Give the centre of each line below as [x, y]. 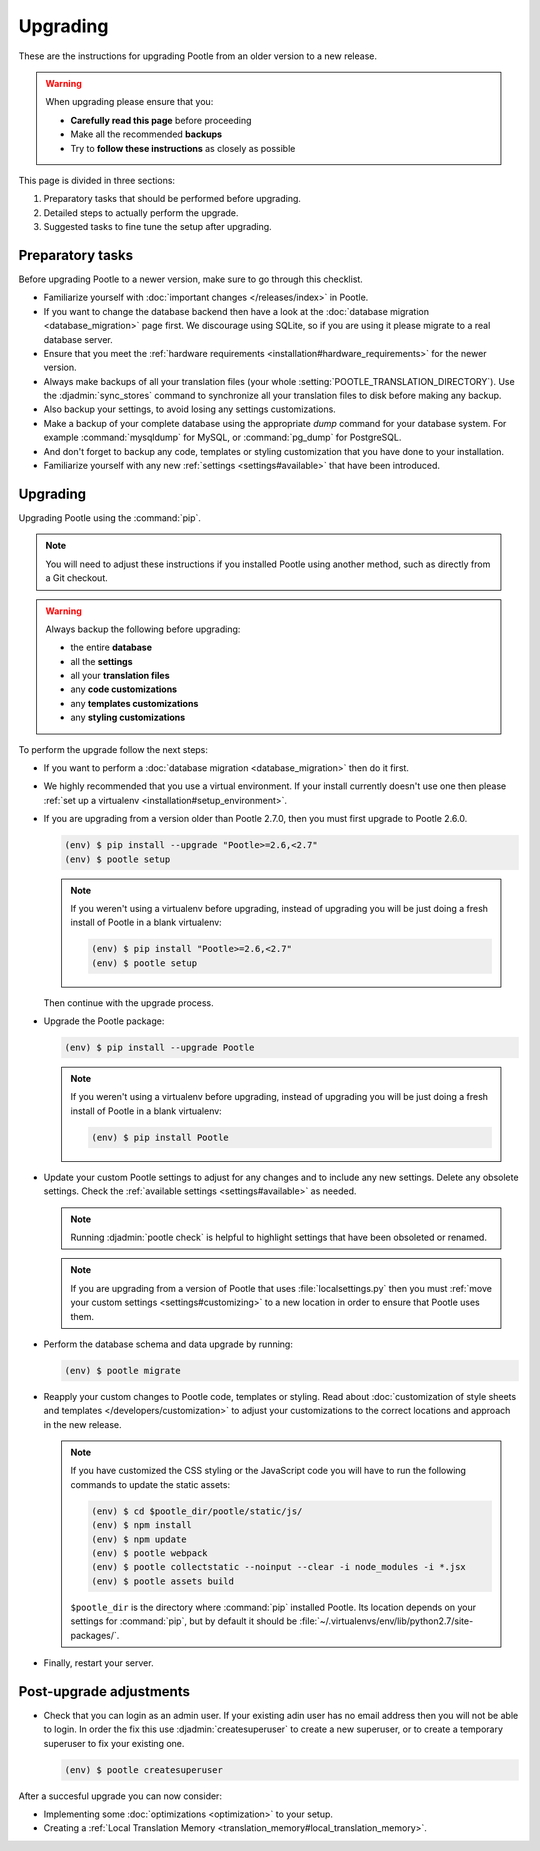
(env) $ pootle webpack [150, 1553]
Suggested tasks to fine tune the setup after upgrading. [157, 227]
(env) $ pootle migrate [123, 1370]
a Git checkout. [77, 578]
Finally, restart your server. [98, 1662]
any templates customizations [134, 703]
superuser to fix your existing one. [114, 1743]
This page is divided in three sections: [96, 180]
